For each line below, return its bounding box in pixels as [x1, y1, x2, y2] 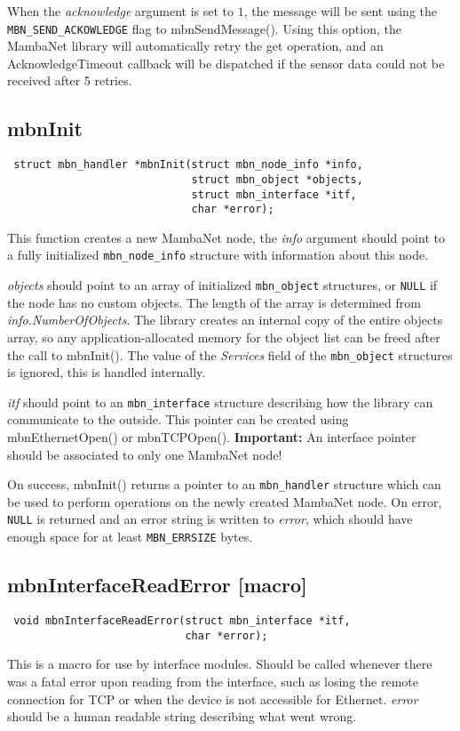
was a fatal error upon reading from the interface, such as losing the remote [7, 671, 418, 690]
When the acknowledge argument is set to [7, 2, 234, 20]
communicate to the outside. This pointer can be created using [7, 410, 349, 429]
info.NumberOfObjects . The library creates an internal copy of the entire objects [7, 310, 443, 329]
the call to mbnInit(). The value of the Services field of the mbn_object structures [7, 345, 453, 364]
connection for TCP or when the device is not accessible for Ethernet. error [7, 689, 418, 708]
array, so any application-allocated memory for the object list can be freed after [7, 327, 440, 346]
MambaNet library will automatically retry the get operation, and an [7, 36, 384, 55]
